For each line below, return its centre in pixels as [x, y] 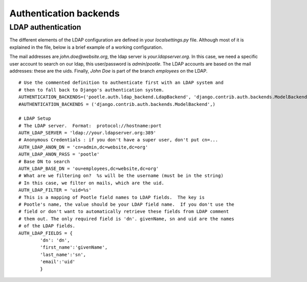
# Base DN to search [44, 161]
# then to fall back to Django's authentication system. [92, 90]
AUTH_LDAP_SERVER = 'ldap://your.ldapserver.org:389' [87, 133]
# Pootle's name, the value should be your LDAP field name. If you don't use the [127, 204]
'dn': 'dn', [55, 240]
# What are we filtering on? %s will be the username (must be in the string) [121, 176]
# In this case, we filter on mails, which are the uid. [92, 183]
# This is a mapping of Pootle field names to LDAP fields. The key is [112, 197]
